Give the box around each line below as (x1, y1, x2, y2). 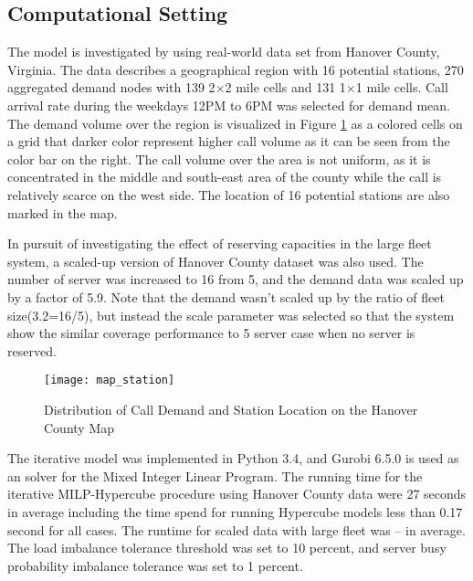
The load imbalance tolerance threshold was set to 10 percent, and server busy (7, 538, 447, 557)
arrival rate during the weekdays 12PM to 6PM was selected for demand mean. (7, 95, 450, 114)
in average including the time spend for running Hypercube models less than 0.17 (7, 502, 463, 521)
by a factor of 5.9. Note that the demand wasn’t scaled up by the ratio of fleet (7, 287, 445, 306)
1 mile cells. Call (355, 78, 448, 97)
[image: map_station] (44, 374, 175, 387)
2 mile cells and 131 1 (225, 78, 346, 97)
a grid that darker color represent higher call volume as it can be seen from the (7, 132, 450, 151)
